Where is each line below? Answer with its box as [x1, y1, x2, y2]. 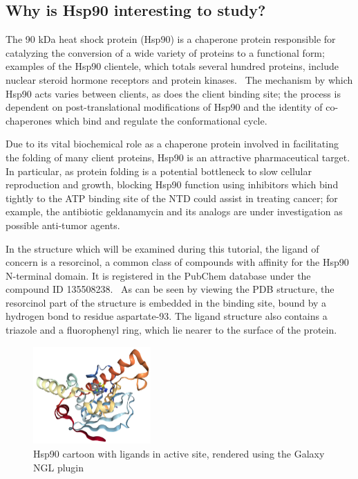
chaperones [6, 113, 53, 127]
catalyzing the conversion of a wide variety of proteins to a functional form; [6, 45, 325, 60]
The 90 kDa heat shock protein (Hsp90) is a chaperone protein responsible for [6, 32, 336, 46]
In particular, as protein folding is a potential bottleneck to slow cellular [6, 163, 312, 178]
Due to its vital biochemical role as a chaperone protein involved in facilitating [6, 136, 339, 151]
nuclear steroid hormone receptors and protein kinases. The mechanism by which [6, 72, 353, 87]
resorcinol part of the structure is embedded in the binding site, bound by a [6, 295, 327, 309]
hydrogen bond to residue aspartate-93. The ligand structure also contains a [6, 309, 328, 323]
